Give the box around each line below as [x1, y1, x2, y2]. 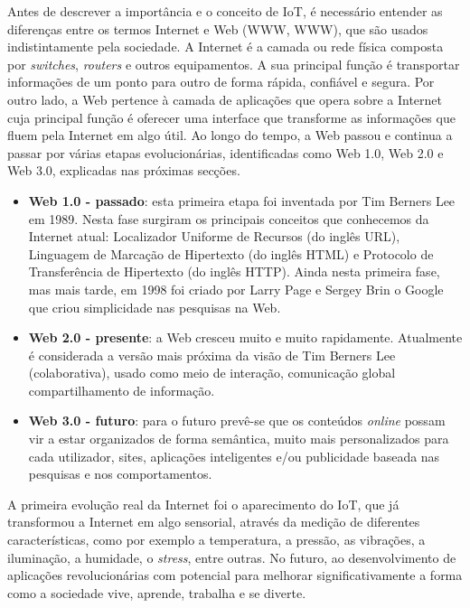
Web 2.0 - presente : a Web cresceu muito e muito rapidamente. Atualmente [28, 328, 463, 347]
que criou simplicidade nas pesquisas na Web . [28, 297, 281, 316]
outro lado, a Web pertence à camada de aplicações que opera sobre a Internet [7, 89, 442, 108]
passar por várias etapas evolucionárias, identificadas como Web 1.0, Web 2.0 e [7, 143, 444, 162]
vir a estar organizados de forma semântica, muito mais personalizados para [28, 429, 449, 448]
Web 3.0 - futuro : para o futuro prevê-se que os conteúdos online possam [28, 411, 446, 430]
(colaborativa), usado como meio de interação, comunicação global [28, 363, 396, 382]
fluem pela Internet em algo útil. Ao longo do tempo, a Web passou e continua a [7, 126, 453, 145]
